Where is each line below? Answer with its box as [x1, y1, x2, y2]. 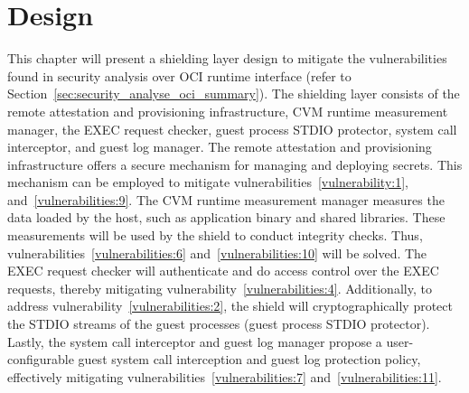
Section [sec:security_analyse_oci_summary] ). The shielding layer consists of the [7, 84, 460, 103]
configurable [7, 350, 74, 369]
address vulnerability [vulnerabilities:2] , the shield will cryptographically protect [7, 296, 453, 315]
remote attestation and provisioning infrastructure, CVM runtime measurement [7, 101, 448, 120]
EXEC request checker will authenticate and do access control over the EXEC [7, 261, 439, 280]
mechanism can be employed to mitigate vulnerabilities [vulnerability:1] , [7, 173, 408, 192]
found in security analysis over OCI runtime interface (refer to [7, 66, 352, 85]
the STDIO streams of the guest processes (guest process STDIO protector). [7, 314, 430, 333]
